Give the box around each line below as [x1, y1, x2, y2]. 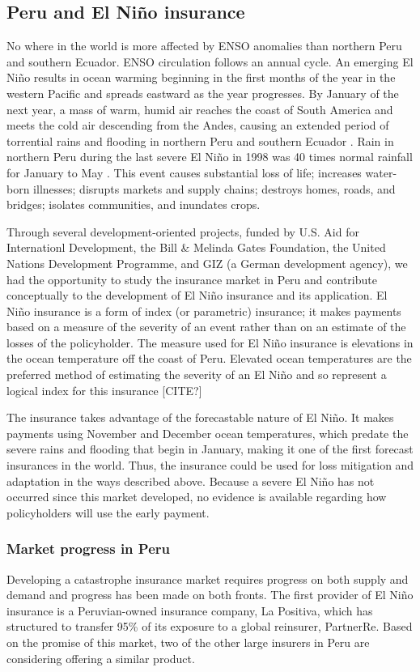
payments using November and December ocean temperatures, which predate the [6, 424, 409, 441]
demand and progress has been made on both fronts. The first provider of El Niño [6, 586, 414, 603]
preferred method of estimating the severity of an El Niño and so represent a [6, 366, 387, 383]
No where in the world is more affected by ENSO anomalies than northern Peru [6, 37, 402, 54]
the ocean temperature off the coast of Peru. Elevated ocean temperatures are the [6, 350, 412, 367]
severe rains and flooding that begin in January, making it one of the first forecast [6, 440, 414, 457]
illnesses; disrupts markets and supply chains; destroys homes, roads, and [33, 180, 396, 197]
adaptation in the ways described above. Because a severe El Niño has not [6, 472, 375, 489]
